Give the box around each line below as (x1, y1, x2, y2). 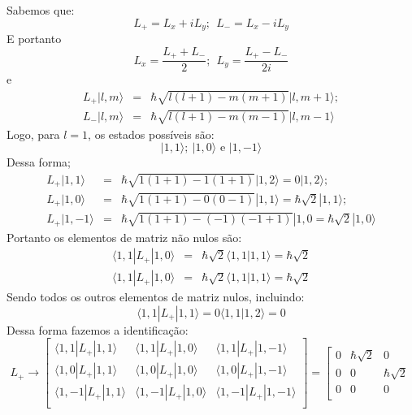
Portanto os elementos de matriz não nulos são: (7, 228, 242, 245)
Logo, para (7, 125, 60, 142)
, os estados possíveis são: (88, 125, 215, 142)
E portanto (7, 30, 62, 47)
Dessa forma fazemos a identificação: (7, 321, 189, 338)
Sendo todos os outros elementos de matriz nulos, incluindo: (7, 288, 305, 305)
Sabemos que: (7, 2, 75, 18)
